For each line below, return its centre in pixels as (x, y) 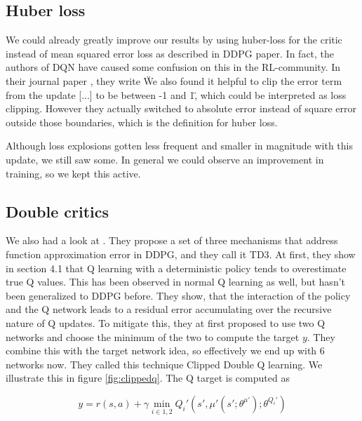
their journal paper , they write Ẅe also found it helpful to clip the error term (174, 80)
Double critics (57, 211)
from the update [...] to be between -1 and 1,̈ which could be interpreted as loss (176, 94)
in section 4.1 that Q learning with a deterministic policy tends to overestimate (176, 268)
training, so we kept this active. (73, 173)
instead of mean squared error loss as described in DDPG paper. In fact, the (170, 53)
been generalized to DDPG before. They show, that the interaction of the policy (178, 295)
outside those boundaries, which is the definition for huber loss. (142, 122)
